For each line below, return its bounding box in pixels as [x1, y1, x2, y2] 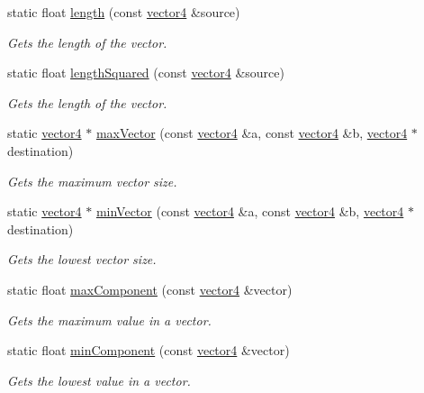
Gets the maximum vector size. [7, 171, 177, 190]
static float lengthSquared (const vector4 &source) [7, 63, 284, 82]
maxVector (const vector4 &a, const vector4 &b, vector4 [95, 123, 408, 142]
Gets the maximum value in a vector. [7, 310, 212, 329]
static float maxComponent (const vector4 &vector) [7, 279, 293, 298]
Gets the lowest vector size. [7, 250, 157, 269]
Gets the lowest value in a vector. [7, 370, 191, 389]
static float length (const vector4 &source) [7, 3, 240, 21]
